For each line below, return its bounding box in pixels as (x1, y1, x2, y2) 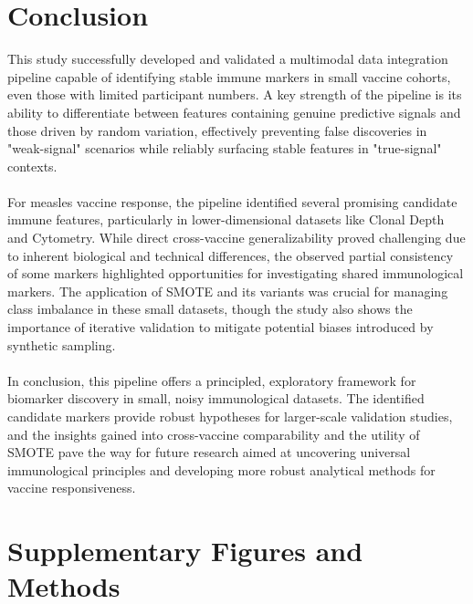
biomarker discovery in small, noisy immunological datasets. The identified (7, 389, 425, 408)
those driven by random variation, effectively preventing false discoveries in (7, 120, 427, 140)
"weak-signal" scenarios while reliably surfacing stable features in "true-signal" (7, 139, 442, 158)
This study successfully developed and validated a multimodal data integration (7, 49, 448, 68)
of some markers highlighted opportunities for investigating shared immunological (7, 264, 464, 283)
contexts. (7, 156, 58, 175)
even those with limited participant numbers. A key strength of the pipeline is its (7, 85, 462, 104)
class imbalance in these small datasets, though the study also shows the (7, 299, 413, 318)
